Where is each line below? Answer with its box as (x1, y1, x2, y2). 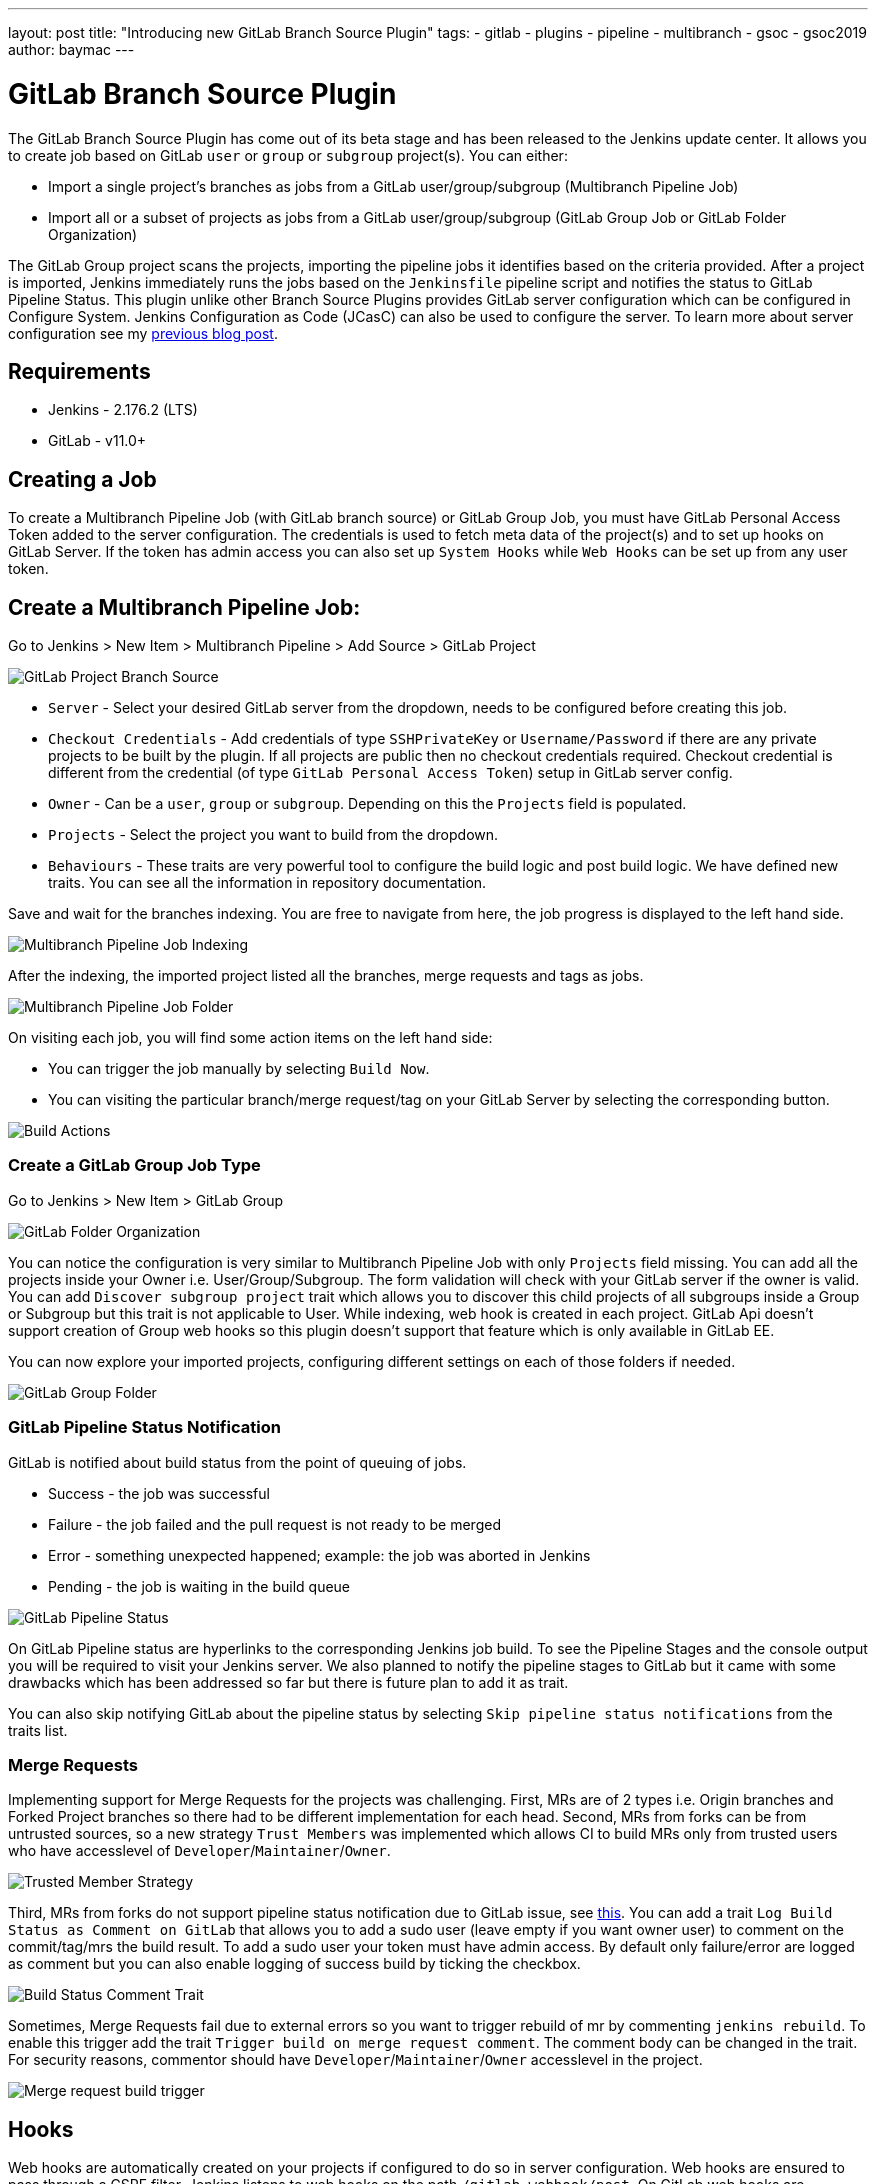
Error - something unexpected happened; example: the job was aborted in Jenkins (48, 1546, 591, 1564)
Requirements (8, 358, 151, 384)
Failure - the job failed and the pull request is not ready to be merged (48, 1515, 501, 1533)
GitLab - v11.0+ (48, 432, 147, 450)
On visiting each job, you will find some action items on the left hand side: (8, 1029, 493, 1047)
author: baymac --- (8, 41, 135, 58)
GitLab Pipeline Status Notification (8, 1417, 281, 1438)
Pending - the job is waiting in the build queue (48, 1577, 351, 1595)
